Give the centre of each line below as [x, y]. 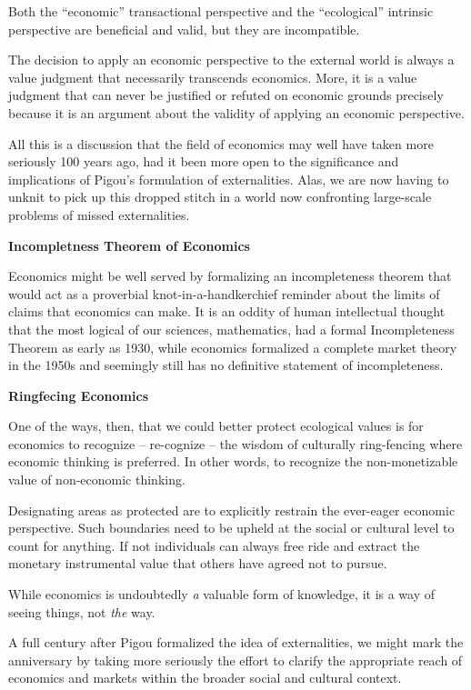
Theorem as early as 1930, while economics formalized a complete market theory [233, 347]
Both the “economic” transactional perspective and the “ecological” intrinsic [221, 11]
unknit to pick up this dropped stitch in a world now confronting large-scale [220, 197]
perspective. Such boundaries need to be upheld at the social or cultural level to [231, 528]
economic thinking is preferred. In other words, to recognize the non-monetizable [233, 461]
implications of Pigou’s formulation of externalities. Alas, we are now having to [229, 179]
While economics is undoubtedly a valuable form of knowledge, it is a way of [222, 594]
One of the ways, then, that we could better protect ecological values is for [216, 426]
